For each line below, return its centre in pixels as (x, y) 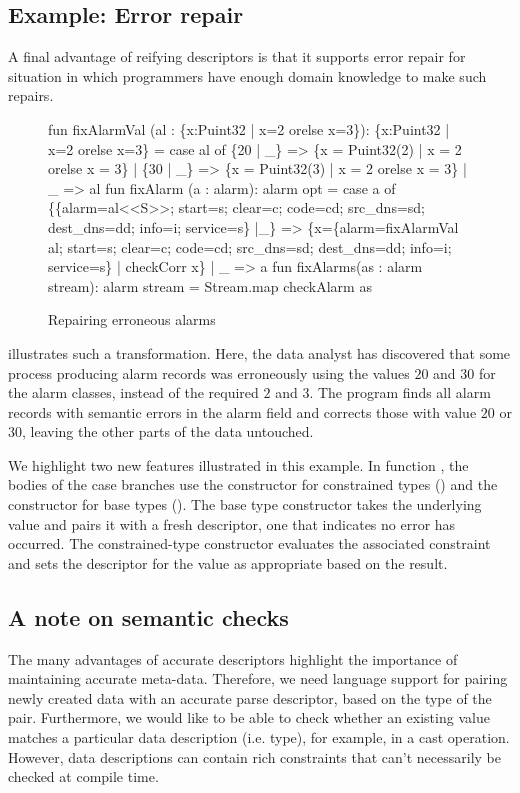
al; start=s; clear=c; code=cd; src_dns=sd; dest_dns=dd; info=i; (250, 246)
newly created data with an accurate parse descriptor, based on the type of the (250, 697)
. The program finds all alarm (400, 392)
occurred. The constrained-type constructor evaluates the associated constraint (249, 543)
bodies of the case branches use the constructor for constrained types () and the (253, 484)
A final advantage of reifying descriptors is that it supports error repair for (237, 56)
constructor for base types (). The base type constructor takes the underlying (245, 504)
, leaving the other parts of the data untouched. (168, 431)
